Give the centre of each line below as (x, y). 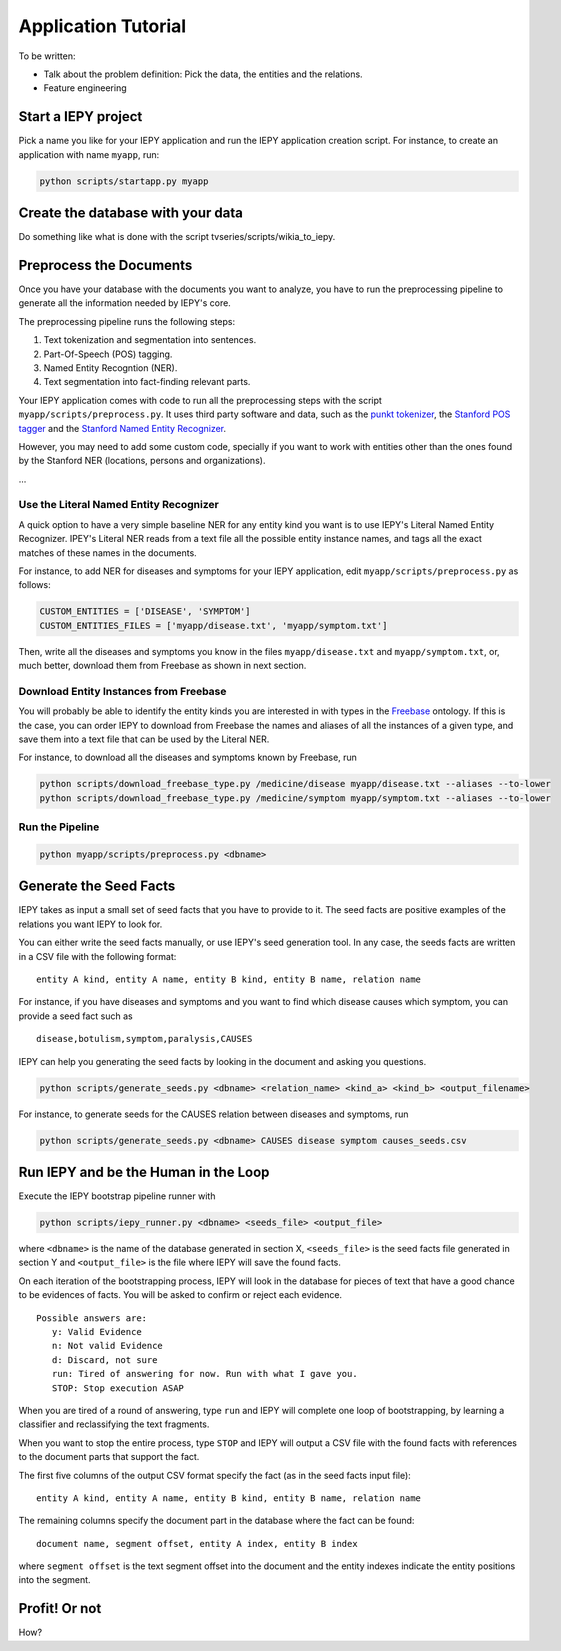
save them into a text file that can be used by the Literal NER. (144, 739)
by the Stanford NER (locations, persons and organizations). (142, 461)
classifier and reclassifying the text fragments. (114, 1424)
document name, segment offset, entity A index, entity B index (197, 1543)
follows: (34, 585)
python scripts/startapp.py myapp (124, 181)
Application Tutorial (102, 26)
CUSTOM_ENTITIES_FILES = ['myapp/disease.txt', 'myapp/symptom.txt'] (213, 625)
